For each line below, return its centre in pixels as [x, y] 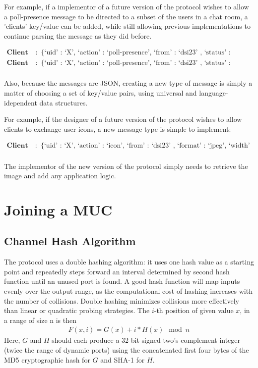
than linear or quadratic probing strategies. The [77, 310]
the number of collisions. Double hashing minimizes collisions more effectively [122, 300]
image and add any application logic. [60, 176]
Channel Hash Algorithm [70, 241]
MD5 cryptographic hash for [47, 359]
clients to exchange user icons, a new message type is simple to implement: [118, 129]
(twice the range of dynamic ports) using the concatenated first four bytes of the [127, 350]
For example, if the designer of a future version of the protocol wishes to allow [123, 119]
